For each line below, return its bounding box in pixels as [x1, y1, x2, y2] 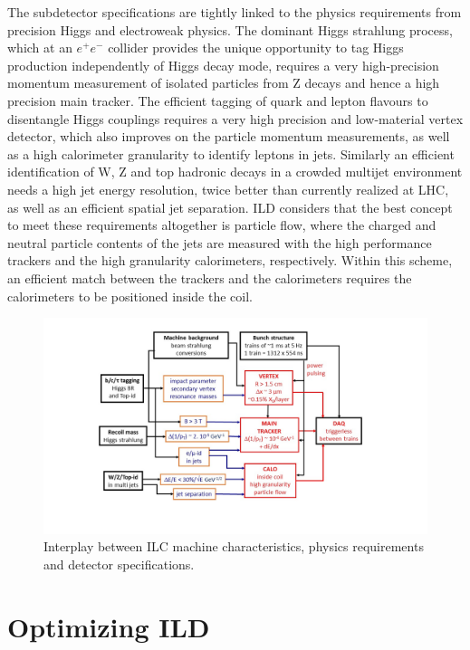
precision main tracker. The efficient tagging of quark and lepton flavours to [7, 91, 428, 110]
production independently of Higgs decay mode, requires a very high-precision [7, 55, 439, 74]
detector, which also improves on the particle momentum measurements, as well [7, 127, 450, 146]
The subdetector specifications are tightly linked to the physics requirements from [7, 3, 462, 21]
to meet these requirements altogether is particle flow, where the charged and [7, 215, 436, 234]
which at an [7, 38, 72, 57]
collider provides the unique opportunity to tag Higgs [108, 38, 404, 57]
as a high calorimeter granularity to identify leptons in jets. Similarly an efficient [7, 144, 455, 163]
